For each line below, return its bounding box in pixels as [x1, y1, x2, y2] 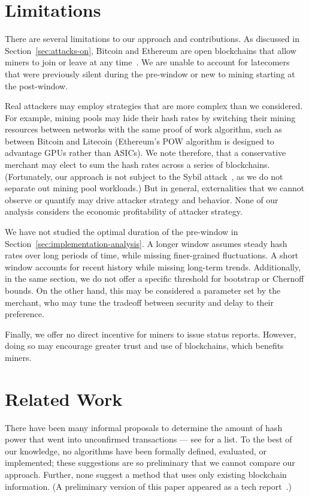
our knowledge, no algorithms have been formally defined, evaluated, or [5, 444, 266, 457]
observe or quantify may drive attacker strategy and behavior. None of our [5, 193, 278, 206]
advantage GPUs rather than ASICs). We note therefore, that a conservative [5, 146, 286, 159]
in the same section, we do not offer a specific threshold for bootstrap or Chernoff [5, 272, 304, 285]
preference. [5, 308, 44, 320]
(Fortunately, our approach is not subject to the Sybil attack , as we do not [5, 170, 283, 182]
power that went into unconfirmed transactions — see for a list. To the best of [5, 433, 292, 445]
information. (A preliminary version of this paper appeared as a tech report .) [5, 480, 292, 492]
